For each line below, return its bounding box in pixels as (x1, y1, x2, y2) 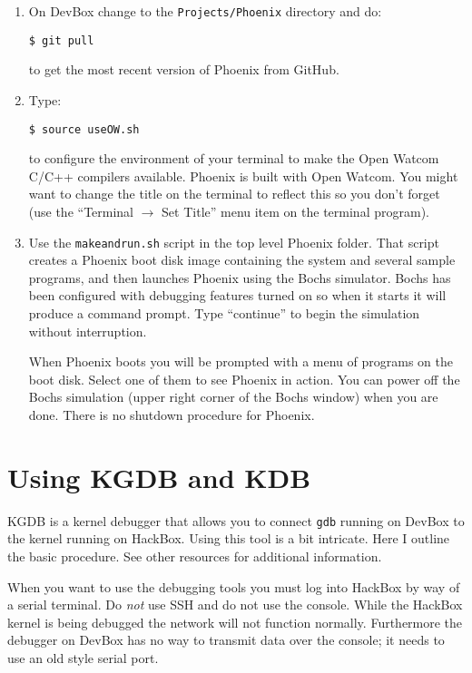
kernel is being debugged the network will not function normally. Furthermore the (7, 612, 463, 631)
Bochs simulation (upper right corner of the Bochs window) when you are (28, 387, 438, 406)
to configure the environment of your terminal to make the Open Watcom (28, 149, 439, 168)
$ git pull (28, 34, 94, 47)
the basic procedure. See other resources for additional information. (7, 546, 382, 565)
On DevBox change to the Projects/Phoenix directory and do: (28, 2, 382, 20)
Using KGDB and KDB (7, 458, 311, 495)
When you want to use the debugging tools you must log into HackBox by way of (7, 577, 460, 596)
